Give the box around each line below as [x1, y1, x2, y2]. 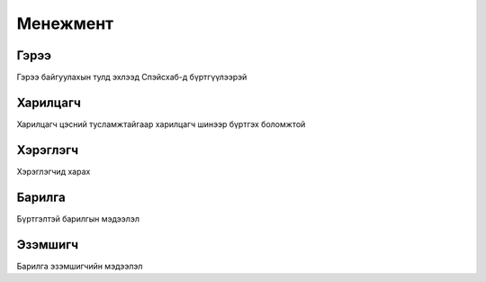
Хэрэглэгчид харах [16, 166, 91, 177]
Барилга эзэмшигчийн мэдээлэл [16, 260, 143, 271]
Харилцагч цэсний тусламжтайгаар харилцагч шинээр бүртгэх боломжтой [16, 118, 306, 130]
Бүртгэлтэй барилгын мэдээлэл [16, 213, 139, 224]
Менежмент [16, 14, 114, 33]
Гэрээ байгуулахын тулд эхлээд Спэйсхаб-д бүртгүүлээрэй [16, 72, 247, 83]
